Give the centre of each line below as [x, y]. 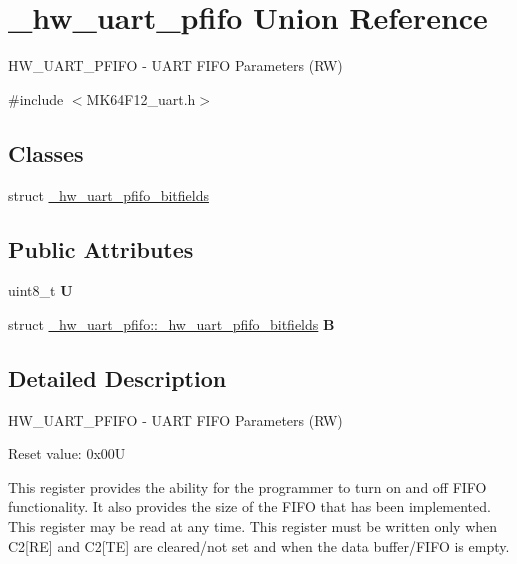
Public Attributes [101, 248]
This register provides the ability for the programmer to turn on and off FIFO [247, 486]
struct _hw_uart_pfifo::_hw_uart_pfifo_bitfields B [171, 323]
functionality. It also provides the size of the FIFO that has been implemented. [249, 506]
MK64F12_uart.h [141, 98]
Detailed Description [117, 377]
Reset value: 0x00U [67, 453]
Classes [46, 152]
